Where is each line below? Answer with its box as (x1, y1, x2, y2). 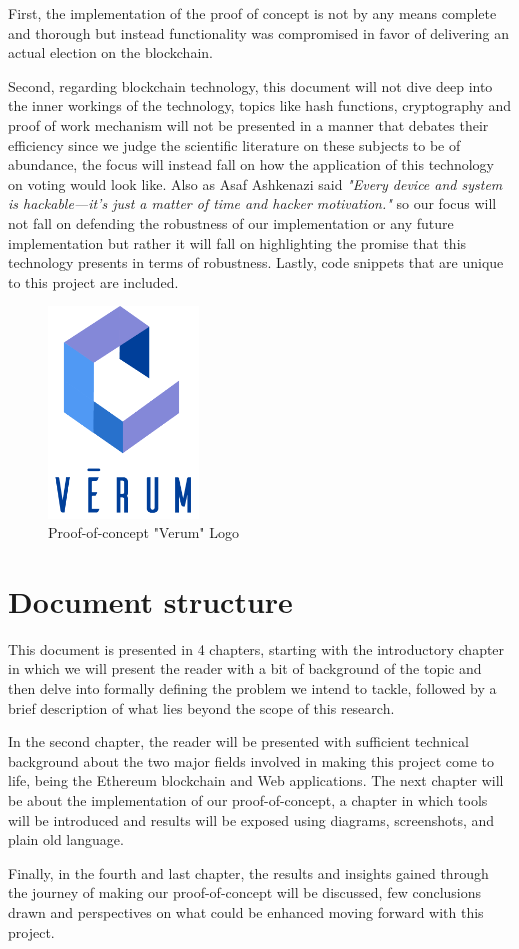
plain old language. (8, 829, 124, 850)
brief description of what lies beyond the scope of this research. (8, 697, 395, 718)
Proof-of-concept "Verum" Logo (48, 522, 240, 543)
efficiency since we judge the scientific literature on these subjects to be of (8, 134, 461, 155)
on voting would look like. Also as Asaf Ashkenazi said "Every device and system (8, 173, 503, 194)
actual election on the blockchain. (8, 42, 213, 63)
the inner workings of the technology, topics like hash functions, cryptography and (8, 95, 511, 116)
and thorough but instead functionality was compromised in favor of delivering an (8, 22, 509, 43)
